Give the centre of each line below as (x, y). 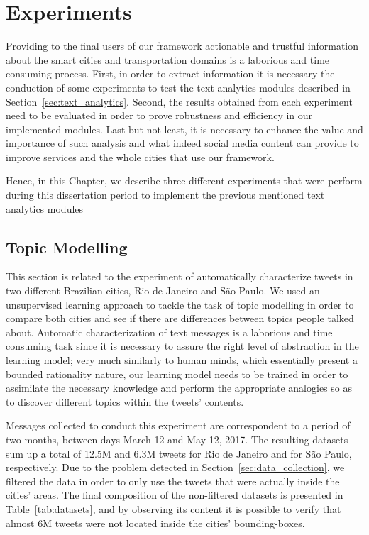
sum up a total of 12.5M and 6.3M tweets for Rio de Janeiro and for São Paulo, (179, 453)
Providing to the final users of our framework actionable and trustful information (182, 46)
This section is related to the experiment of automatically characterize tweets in (180, 276)
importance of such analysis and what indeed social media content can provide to (182, 143)
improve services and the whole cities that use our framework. (140, 156)
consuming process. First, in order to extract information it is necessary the (170, 73)
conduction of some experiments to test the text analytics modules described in (178, 87)
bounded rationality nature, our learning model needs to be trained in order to (177, 374)
